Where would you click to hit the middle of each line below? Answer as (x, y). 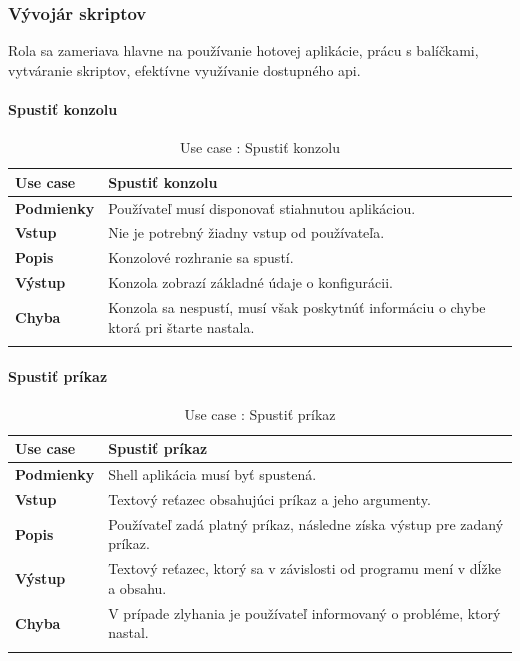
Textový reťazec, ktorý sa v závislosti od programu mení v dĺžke (304, 568)
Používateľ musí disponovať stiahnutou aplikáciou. (262, 207)
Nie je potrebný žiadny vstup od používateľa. (246, 232)
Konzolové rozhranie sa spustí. (201, 257)
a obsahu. (137, 587)
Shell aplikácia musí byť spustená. (212, 474)
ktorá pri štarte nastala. (181, 326)
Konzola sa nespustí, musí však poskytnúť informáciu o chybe (297, 307)
